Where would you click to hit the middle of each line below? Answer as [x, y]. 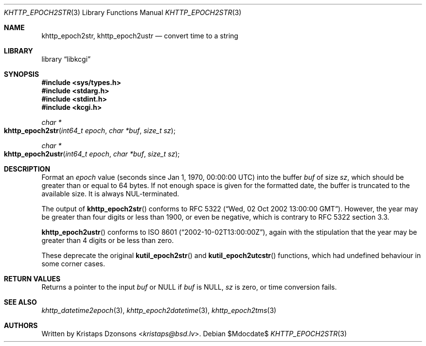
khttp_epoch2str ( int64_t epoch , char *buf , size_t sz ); [90, 130]
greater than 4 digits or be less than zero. [108, 240]
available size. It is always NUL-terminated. [110, 194]
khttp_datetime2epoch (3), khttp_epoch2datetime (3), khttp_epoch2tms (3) [159, 310]
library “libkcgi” [66, 59]
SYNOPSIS [22, 74]
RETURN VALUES [32, 279]
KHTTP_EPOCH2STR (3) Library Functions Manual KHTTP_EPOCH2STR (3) [123, 12]
